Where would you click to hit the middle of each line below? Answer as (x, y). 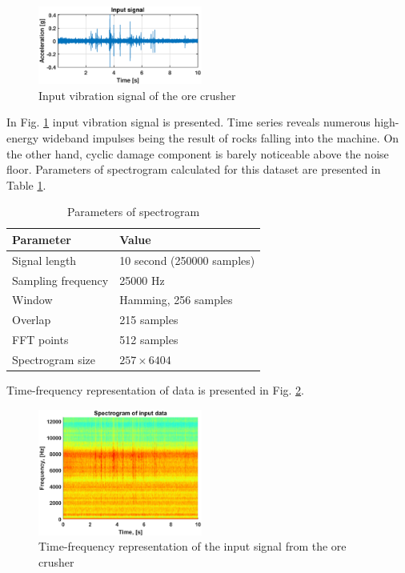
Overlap (32, 320)
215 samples (149, 320)
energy (23, 137)
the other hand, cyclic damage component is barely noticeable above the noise (198, 153)
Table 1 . (26, 184)
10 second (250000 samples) (187, 260)
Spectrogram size (54, 359)
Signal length (44, 260)
